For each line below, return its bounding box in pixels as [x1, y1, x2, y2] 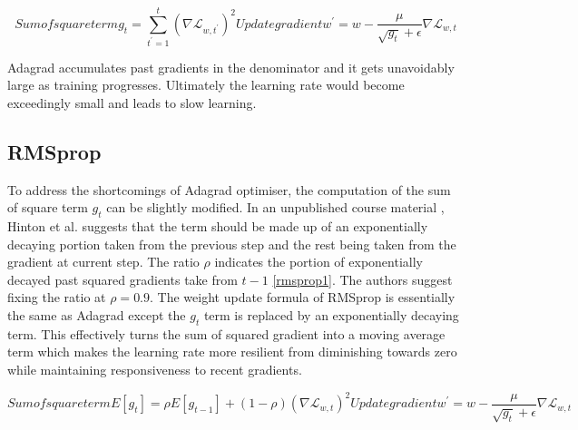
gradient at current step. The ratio [7, 252, 200, 271]
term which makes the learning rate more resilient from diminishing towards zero [7, 342, 457, 361]
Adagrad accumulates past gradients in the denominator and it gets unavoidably [7, 57, 455, 76]
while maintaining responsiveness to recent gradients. [7, 360, 302, 379]
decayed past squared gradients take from [7, 269, 238, 288]
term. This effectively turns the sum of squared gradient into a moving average [7, 324, 446, 343]
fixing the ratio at [7, 288, 106, 307]
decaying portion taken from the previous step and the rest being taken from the [7, 234, 456, 253]
